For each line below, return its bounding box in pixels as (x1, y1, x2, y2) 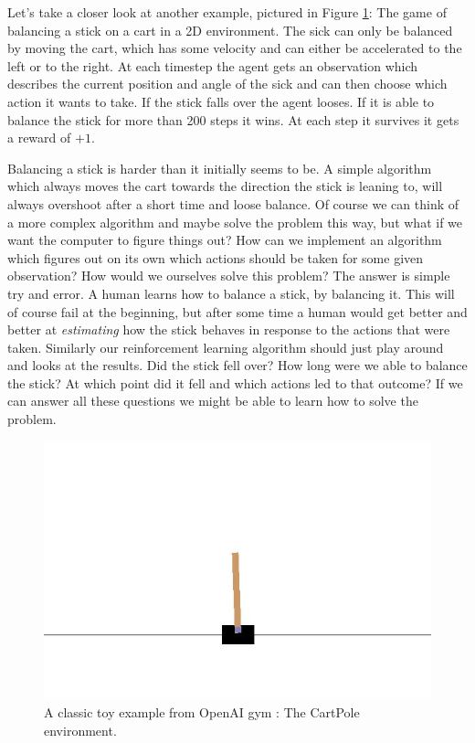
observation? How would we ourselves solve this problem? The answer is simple (7, 266, 450, 285)
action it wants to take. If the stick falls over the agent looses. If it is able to (7, 91, 435, 111)
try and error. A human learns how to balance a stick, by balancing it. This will (7, 283, 455, 303)
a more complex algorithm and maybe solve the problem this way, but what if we (7, 212, 463, 231)
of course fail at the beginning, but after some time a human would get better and (7, 302, 468, 321)
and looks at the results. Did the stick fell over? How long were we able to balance (7, 356, 468, 375)
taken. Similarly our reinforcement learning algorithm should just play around (7, 337, 444, 356)
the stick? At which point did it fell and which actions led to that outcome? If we (7, 373, 463, 392)
